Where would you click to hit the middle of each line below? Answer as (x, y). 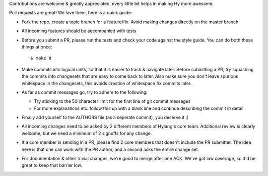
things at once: (37, 46)
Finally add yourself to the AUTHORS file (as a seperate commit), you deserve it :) (105, 117)
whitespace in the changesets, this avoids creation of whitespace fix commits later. (106, 83)
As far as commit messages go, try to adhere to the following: (85, 92)
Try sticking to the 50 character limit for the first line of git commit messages (112, 101)
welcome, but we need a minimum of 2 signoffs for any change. (87, 133)
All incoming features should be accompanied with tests (79, 31)
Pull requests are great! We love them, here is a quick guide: (71, 13)
